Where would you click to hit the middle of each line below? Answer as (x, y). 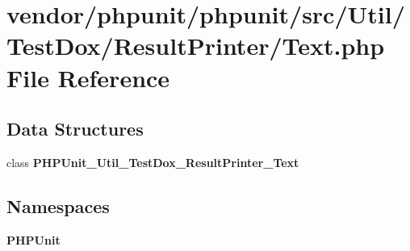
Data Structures (75, 129)
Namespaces (58, 205)
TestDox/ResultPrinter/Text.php (196, 46)
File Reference (88, 77)
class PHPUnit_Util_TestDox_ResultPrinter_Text (153, 162)
